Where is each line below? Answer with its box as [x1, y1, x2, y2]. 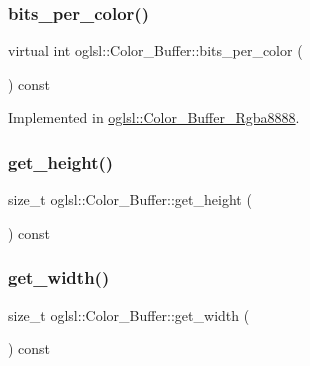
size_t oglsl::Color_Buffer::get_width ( [8, 304, 250, 325]
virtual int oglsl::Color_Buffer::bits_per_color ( [8, 40, 303, 61]
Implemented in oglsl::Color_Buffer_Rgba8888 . [8, 107, 300, 128]
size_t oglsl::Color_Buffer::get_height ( [8, 189, 252, 210]
